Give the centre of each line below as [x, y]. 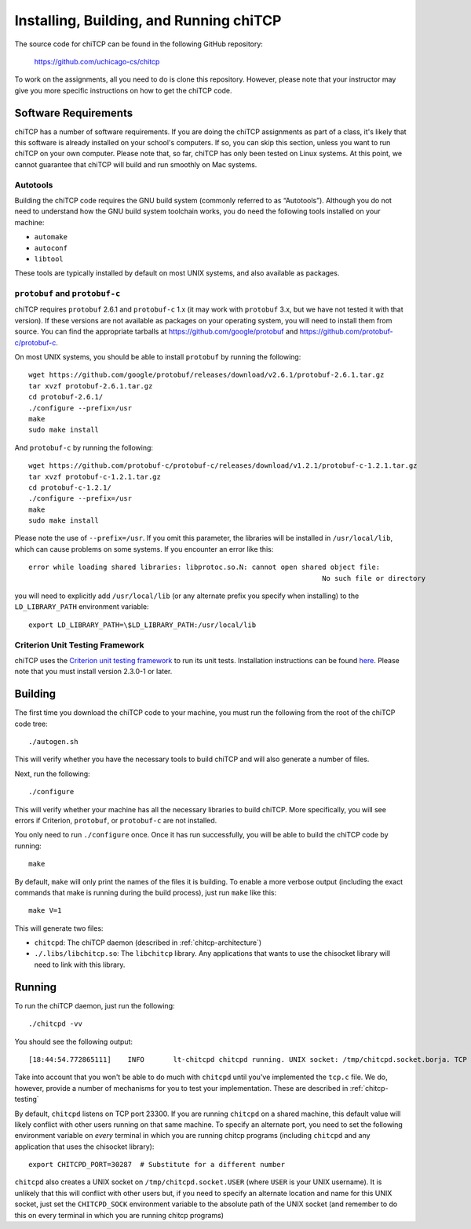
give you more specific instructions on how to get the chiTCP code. [123, 90]
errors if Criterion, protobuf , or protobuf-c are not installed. [116, 820]
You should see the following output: [74, 1041]
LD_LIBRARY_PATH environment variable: [82, 607]
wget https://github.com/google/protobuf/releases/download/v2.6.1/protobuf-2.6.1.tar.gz [206, 375]
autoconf [51, 248]
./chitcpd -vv [55, 1024]
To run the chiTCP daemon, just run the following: [95, 1005]
